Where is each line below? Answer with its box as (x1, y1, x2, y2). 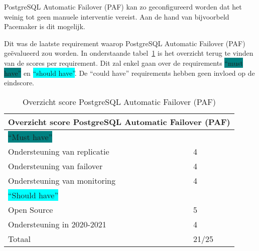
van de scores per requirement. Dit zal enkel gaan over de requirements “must (4, 57, 243, 68)
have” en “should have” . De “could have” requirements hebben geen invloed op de (4, 67, 255, 78)
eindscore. (4, 77, 35, 88)
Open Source (8, 203, 53, 215)
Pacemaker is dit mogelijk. (4, 21, 85, 32)
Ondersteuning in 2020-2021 (8, 218, 106, 230)
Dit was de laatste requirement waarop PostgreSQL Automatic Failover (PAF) (4, 38, 245, 48)
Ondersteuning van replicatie (8, 145, 109, 157)
